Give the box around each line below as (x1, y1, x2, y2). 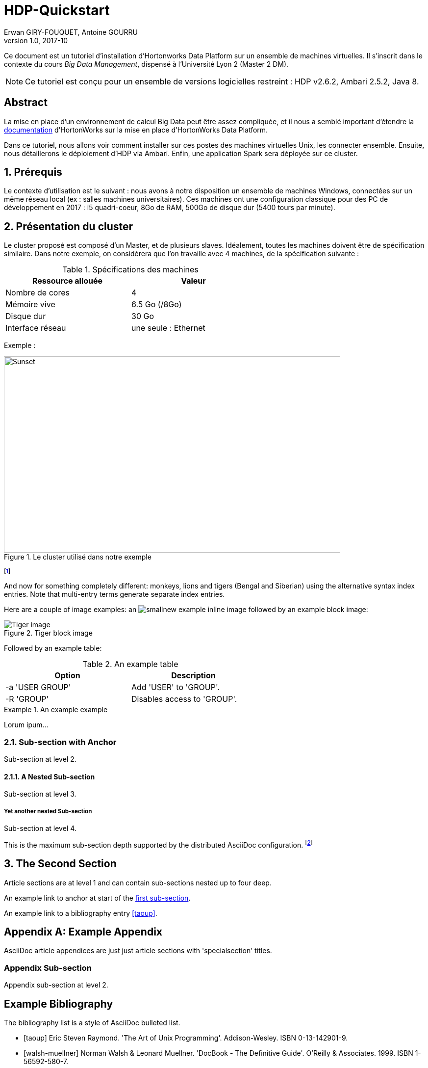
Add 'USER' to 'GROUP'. (131, 682, 220, 693)
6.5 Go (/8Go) (131, 299, 182, 310)
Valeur (181, 276, 206, 286)
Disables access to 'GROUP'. (131, 694, 237, 704)
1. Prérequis (4, 166, 62, 179)
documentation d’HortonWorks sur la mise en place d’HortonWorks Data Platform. (4, 125, 268, 134)
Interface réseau (5, 323, 66, 333)
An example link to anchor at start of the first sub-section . (4, 893, 191, 902)
